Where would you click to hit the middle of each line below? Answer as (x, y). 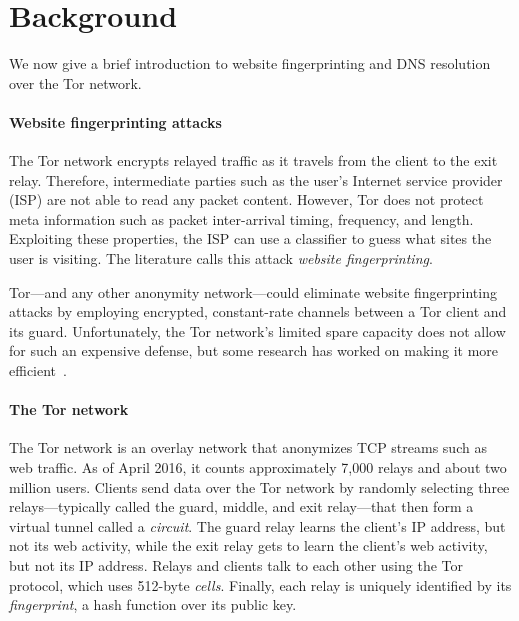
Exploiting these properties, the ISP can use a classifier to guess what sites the (250, 238)
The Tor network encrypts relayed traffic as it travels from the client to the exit (253, 160)
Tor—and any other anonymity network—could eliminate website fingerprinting (253, 291)
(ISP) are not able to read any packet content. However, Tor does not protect (246, 199)
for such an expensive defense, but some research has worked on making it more (254, 350)
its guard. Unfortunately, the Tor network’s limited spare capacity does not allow (257, 330)
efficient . (38, 370)
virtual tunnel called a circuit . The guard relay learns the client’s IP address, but (257, 525)
